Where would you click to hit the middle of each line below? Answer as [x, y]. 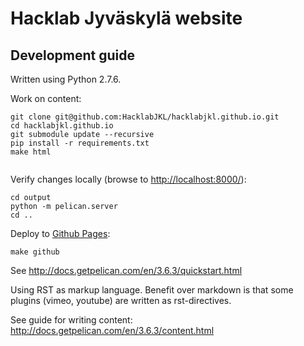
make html [31, 152]
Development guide [73, 55]
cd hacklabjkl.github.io [62, 126]
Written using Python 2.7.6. [66, 79]
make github [35, 252]
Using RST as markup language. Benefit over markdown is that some [152, 290]
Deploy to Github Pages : [60, 233]
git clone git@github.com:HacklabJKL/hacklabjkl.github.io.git [145, 117]
